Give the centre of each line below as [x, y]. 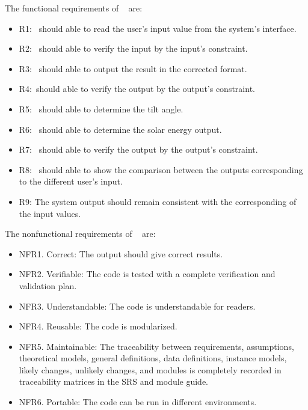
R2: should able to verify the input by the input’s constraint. [133, 48]
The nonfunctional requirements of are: [80, 234]
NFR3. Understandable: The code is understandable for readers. [137, 306]
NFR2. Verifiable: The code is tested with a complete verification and [147, 274]
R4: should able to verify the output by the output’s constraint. [137, 89]
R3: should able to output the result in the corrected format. [133, 68]
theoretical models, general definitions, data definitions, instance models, [153, 358]
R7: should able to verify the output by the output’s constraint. [138, 149]
